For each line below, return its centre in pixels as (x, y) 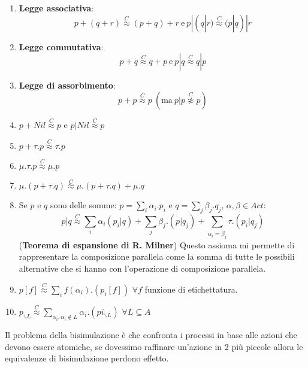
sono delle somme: (83, 205)
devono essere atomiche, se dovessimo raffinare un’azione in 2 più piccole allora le (154, 346)
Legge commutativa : (61, 46)
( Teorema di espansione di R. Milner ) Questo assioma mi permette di (157, 244)
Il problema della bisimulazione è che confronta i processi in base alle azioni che (151, 334)
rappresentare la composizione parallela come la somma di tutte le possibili (157, 256)
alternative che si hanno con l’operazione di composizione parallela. (142, 268)
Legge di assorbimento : (67, 85)
